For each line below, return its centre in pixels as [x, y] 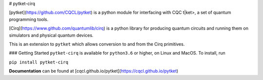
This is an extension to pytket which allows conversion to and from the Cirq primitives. [97, 44]
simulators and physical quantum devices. [51, 35]
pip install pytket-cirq [38, 62]
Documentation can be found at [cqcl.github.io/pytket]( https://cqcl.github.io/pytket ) [94, 71]
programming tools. [29, 19]
